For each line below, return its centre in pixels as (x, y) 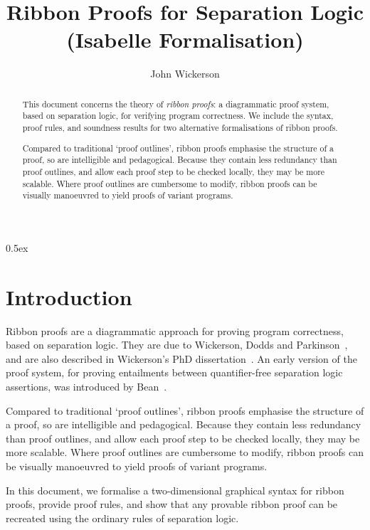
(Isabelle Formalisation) (185, 39)
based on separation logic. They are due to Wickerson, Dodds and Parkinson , (177, 345)
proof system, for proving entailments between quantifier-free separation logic (174, 372)
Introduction (69, 296)
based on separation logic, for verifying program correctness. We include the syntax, (178, 116)
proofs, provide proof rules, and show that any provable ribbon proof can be (172, 504)
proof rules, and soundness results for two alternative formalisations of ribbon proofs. (180, 128)
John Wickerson (185, 74)
